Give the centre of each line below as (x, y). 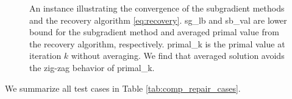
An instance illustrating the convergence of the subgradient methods (157, 8)
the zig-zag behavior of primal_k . (92, 67)
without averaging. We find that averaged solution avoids (178, 56)
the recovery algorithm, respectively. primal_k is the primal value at (157, 43)
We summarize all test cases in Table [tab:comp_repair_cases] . (123, 88)
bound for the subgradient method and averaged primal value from (154, 32)
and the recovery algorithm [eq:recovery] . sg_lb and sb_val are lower (158, 20)
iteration (45, 56)
